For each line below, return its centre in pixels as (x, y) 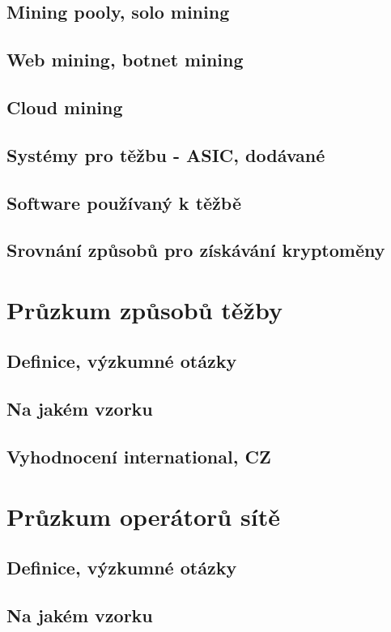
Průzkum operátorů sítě (143, 516)
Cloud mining (65, 107)
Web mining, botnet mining (125, 60)
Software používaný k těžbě (124, 202)
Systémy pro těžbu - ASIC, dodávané (166, 154)
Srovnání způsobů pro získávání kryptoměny (196, 250)
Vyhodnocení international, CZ (139, 457)
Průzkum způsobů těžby (144, 309)
